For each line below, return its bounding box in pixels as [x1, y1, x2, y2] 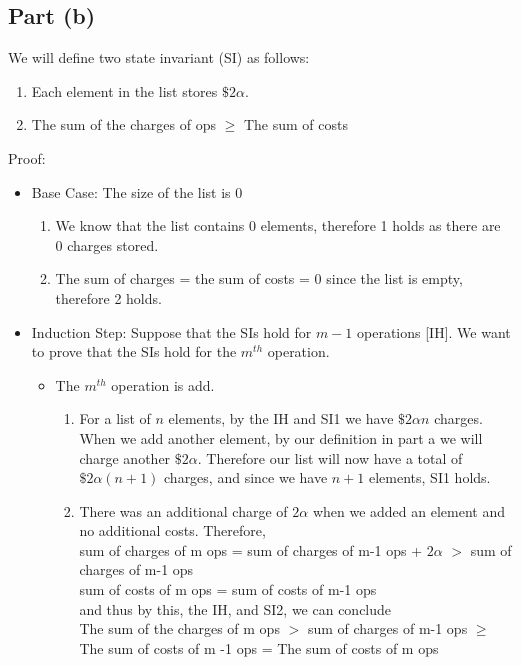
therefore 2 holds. [55, 287, 162, 308]
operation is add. [111, 374, 215, 395]
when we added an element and [312, 500, 505, 521]
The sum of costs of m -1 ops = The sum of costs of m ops [79, 637, 439, 658]
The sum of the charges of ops [31, 114, 216, 135]
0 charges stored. [55, 234, 159, 255]
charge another [79, 447, 171, 468]
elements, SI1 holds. [368, 467, 491, 488]
